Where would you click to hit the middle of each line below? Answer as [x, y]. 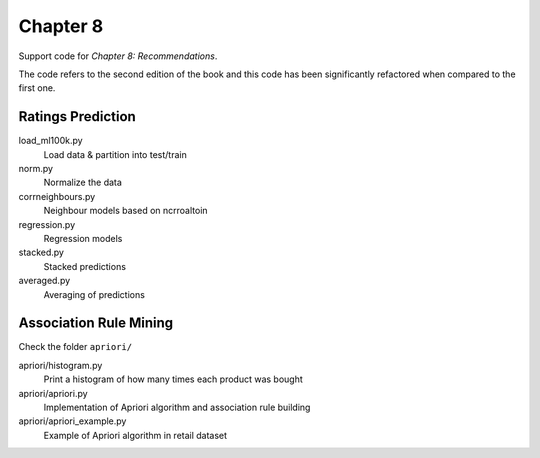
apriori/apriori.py [53, 393]
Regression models [83, 238]
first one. [37, 88]
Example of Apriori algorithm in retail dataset [135, 435]
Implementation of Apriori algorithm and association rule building [177, 407]
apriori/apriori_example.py [72, 421]
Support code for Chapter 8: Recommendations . [118, 56]
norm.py [36, 169]
